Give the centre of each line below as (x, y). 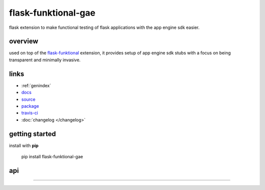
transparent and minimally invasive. (45, 60)
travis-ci (30, 113)
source (28, 99)
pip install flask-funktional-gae (52, 156)
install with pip (24, 145)
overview (24, 41)
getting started (32, 134)
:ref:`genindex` (36, 85)
